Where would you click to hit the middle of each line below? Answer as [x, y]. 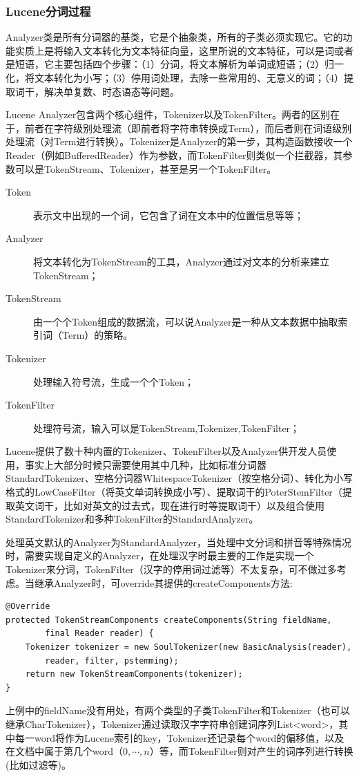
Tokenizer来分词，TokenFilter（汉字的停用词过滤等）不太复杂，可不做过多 [171, 569]
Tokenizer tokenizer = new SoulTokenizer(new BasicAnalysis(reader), [188, 647]
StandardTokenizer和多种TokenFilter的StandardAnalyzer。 [132, 519]
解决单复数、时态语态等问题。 [111, 91]
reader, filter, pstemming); [112, 661]
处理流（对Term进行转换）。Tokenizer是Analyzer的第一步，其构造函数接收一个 [179, 141]
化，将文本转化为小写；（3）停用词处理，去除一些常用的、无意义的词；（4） [175, 77]
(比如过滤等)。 [38, 764]
